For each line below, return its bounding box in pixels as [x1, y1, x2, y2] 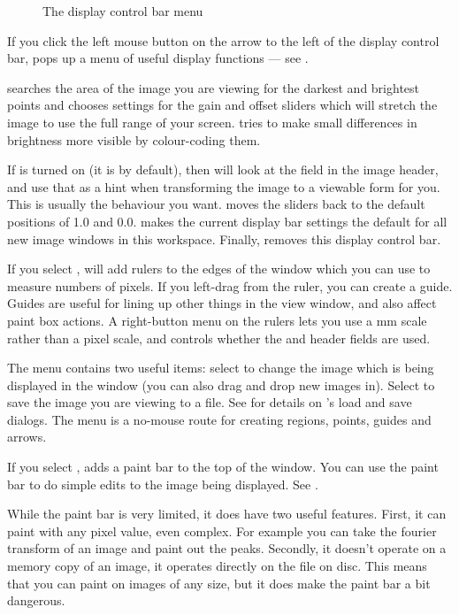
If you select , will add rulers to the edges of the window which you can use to [7, 259, 431, 278]
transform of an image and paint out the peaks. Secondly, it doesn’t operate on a [7, 539, 447, 557]
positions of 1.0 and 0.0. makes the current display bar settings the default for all [7, 211, 448, 230]
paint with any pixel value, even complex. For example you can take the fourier [7, 521, 437, 540]
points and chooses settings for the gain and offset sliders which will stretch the [7, 96, 438, 114]
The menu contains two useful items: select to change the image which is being [7, 358, 434, 377]
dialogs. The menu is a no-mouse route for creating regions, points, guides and [7, 410, 432, 428]
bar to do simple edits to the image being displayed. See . [7, 474, 318, 493]
